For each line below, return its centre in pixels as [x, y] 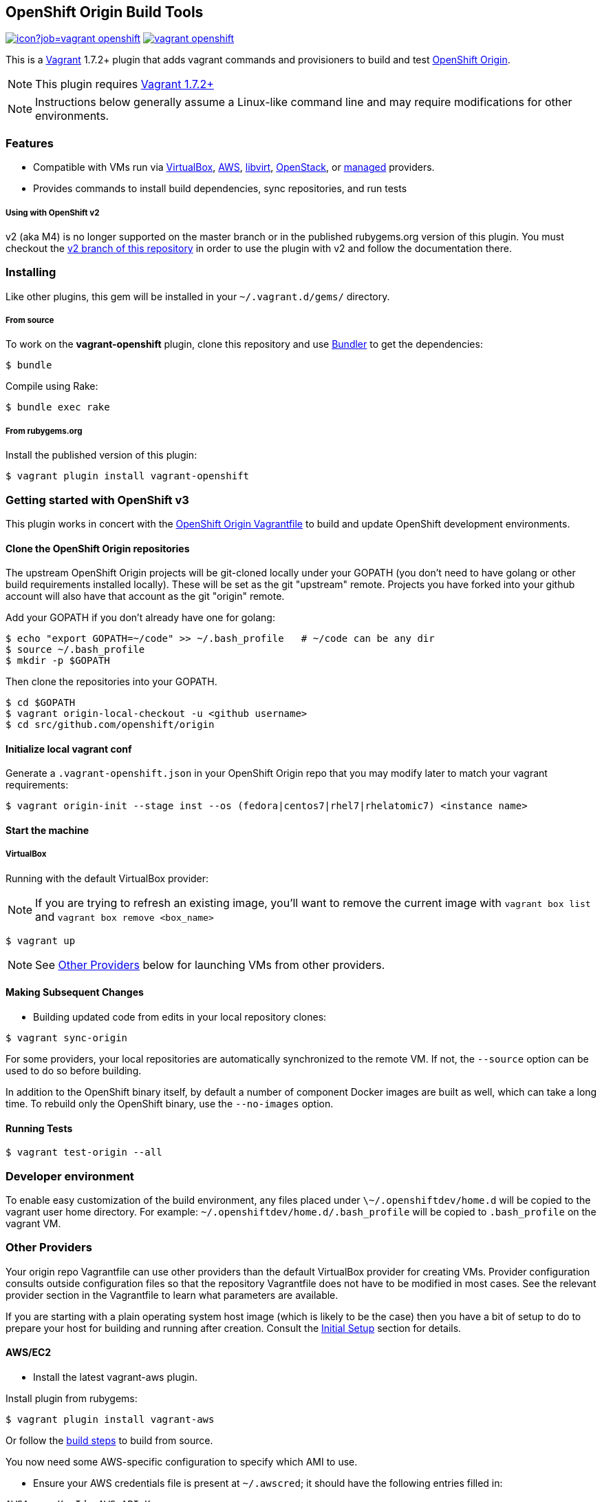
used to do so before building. [74, 1071]
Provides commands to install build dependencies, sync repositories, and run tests [220, 189]
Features [30, 143]
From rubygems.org [44, 431]
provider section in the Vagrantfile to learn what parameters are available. [172, 1295]
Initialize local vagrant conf [69, 749]
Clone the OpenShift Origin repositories [98, 548]
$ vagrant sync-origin [67, 1038]
